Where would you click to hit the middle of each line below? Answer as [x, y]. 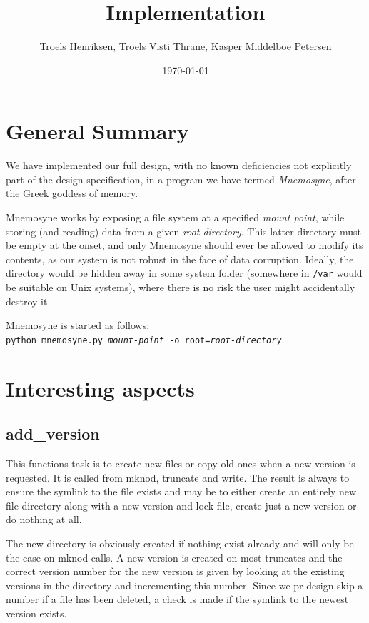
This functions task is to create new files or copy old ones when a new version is [181, 464]
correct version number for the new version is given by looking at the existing [175, 571]
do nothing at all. [44, 519]
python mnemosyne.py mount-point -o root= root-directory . [145, 339]
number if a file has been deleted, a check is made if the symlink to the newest [177, 599]
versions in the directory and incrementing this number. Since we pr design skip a [184, 585]
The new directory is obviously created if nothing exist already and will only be [180, 543]
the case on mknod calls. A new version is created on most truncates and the [174, 557]
